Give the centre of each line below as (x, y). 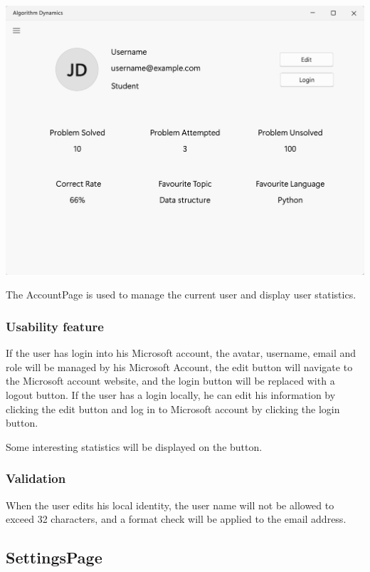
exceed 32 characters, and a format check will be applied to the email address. (176, 519)
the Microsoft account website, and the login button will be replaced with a (170, 381)
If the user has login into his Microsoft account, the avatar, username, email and (181, 353)
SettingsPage (54, 557)
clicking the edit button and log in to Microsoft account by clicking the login (173, 409)
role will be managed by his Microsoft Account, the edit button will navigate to (179, 366)
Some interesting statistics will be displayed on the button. (134, 446)
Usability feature (55, 326)
